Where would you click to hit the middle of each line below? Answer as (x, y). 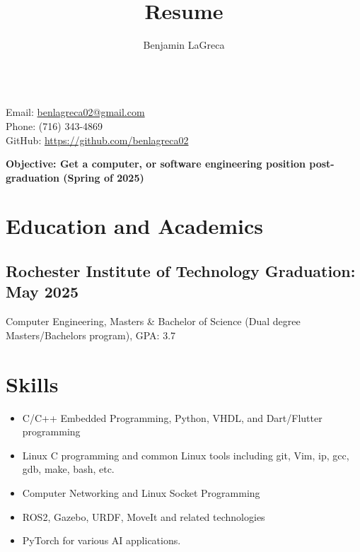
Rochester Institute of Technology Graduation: (181, 271)
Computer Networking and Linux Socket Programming (141, 492)
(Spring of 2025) (104, 177)
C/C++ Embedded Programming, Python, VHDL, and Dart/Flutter (172, 417)
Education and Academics (135, 226)
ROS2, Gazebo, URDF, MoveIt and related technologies (144, 516)
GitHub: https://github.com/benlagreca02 (97, 140)
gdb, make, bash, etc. (68, 469)
